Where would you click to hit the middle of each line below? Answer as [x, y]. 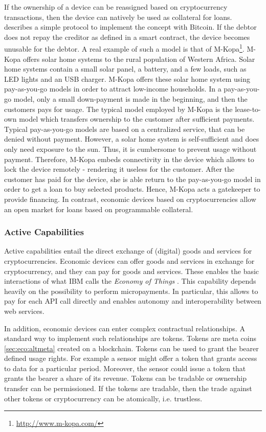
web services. [24, 311]
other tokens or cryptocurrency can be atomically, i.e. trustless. [103, 398]
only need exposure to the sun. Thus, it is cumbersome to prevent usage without [130, 149]
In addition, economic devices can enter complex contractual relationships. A [125, 328]
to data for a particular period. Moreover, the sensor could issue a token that [125, 368]
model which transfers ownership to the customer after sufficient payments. [137, 119]
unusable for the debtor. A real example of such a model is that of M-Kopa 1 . [124, 48]
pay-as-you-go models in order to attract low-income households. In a [113, 89]
